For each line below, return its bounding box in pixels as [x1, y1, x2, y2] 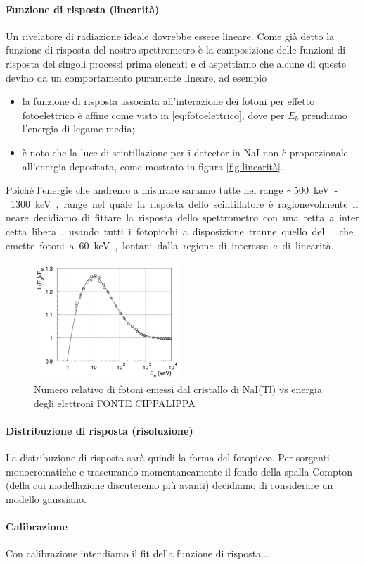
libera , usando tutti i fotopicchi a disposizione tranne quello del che [32, 223, 354, 238]
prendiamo [302, 107, 347, 122]
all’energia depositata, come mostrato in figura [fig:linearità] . [22, 159, 283, 173]
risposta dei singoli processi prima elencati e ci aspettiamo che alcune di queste [6, 56, 346, 70]
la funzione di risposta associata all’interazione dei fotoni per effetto [22, 94, 315, 108]
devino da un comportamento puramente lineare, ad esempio [6, 70, 267, 85]
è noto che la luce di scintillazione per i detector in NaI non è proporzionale [22, 144, 348, 159]
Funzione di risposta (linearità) [6, 1, 160, 16]
